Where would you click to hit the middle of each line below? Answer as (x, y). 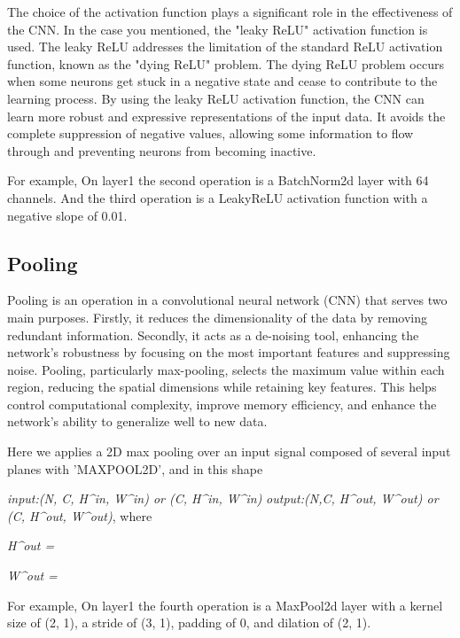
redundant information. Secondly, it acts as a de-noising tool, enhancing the (213, 335)
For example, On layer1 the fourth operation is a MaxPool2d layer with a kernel (225, 605)
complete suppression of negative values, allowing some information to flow (211, 133)
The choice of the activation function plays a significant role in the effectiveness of (230, 12)
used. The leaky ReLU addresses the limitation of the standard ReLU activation (225, 47)
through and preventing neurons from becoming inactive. (162, 150)
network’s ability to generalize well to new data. (137, 421)
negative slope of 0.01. (67, 215)
